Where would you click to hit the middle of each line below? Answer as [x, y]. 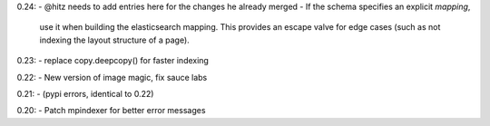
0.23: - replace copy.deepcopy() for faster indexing [113, 61]
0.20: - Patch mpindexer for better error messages [111, 111]
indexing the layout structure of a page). [114, 40]
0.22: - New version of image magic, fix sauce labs [112, 77]
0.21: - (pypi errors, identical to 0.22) [85, 93]
